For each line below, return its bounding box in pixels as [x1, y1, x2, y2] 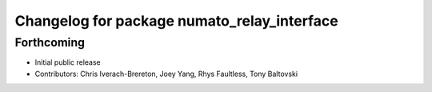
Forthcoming [14, 35, 86, 50]
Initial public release [34, 58, 102, 67]
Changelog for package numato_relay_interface [14, 12, 339, 30]
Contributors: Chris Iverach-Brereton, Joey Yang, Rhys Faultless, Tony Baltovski [34, 69, 298, 78]
